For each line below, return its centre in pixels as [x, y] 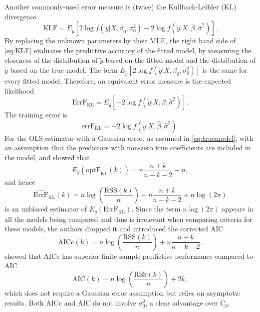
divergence [20, 16]
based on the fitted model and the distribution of [180, 60]
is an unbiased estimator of [46, 209]
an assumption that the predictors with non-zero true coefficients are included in [128, 148]
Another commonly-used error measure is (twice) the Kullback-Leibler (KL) [121, 6]
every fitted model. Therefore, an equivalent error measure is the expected [118, 80]
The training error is [36, 115]
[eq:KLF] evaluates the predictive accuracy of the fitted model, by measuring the [128, 50]
